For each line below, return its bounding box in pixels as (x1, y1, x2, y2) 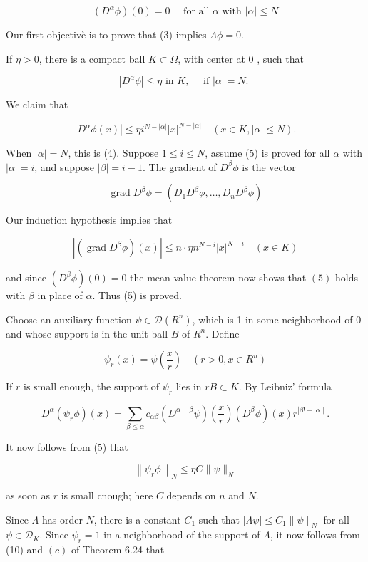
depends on (166, 488, 216, 503)
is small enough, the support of (23, 379, 160, 394)
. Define (205, 326, 240, 340)
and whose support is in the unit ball (6, 326, 168, 340)
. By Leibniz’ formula (238, 379, 332, 394)
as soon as (6, 488, 51, 503)
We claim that (6, 97, 68, 112)
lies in (175, 379, 202, 394)
